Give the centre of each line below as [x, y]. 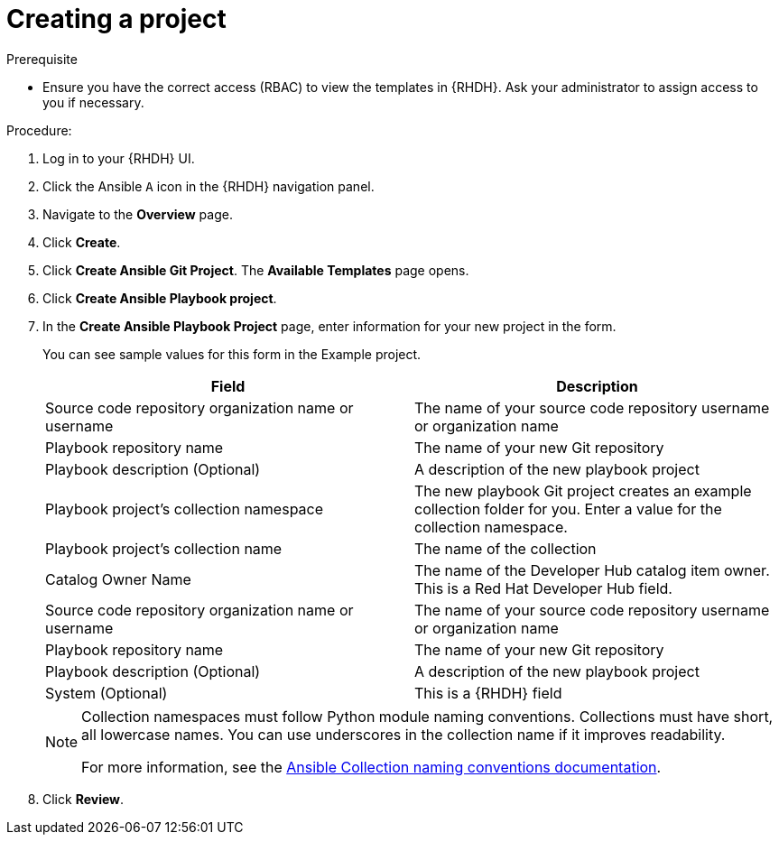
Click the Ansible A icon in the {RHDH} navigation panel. [209, 186]
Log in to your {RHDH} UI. [119, 158]
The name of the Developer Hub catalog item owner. [592, 570]
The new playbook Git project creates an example [583, 490]
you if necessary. [93, 102]
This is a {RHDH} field [488, 693]
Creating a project [116, 19]
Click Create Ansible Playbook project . [160, 298]
